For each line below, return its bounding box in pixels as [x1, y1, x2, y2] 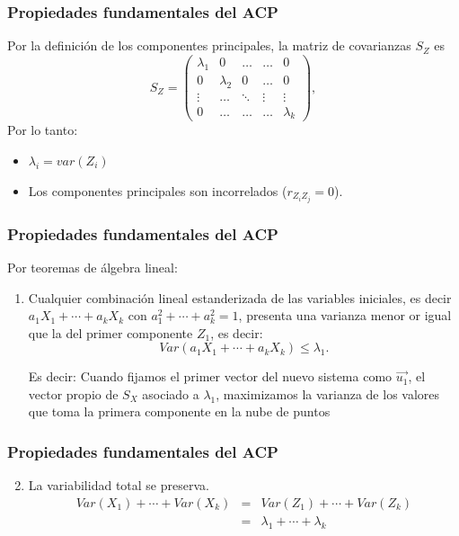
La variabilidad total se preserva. [28, 476, 209, 495]
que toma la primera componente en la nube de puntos [28, 402, 331, 421]
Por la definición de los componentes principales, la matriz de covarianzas [7, 36, 411, 55]
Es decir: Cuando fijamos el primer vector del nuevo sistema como [28, 367, 393, 386]
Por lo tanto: [7, 121, 78, 139]
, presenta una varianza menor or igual [238, 306, 452, 325]
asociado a [142, 384, 199, 403]
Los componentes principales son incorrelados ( [28, 181, 287, 200]
